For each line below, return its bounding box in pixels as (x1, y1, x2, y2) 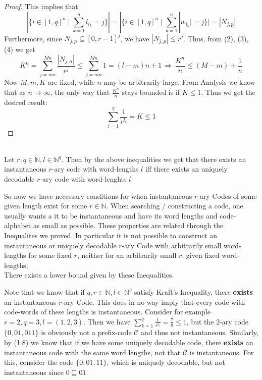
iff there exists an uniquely (145, 164, 228, 174)
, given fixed (182, 250, 220, 260)
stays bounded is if (122, 87, 180, 97)
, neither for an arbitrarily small (77, 250, 177, 260)
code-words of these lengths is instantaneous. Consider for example (4, 306, 211, 317)
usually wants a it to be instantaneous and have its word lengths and (4, 210, 218, 221)
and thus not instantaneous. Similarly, (141, 327, 258, 338)
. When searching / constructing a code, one (106, 200, 243, 211)
